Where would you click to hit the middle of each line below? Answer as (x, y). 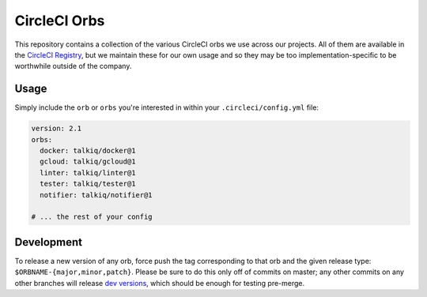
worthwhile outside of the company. (73, 66)
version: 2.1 (57, 129)
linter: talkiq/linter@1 (88, 173)
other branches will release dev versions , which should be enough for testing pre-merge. (160, 283)
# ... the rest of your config (92, 217)
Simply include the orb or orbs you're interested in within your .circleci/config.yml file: (167, 107)
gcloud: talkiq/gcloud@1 (88, 162)
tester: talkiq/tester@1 (88, 184)
